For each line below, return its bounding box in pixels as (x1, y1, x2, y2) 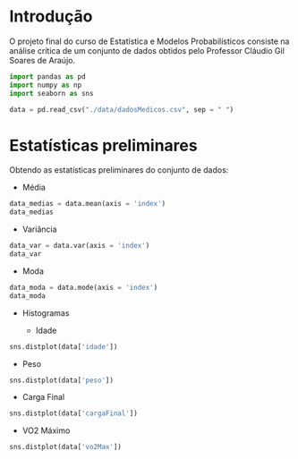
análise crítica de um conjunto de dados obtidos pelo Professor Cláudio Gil (9, 45, 285, 55)
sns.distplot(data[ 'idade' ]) (9, 342, 118, 351)
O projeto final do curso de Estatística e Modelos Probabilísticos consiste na (9, 36, 290, 47)
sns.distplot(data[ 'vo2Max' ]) (9, 443, 123, 452)
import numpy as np (9, 81, 82, 89)
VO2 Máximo (21, 425, 71, 436)
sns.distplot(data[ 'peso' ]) (9, 376, 115, 385)
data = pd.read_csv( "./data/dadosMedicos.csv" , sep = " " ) (9, 105, 234, 114)
